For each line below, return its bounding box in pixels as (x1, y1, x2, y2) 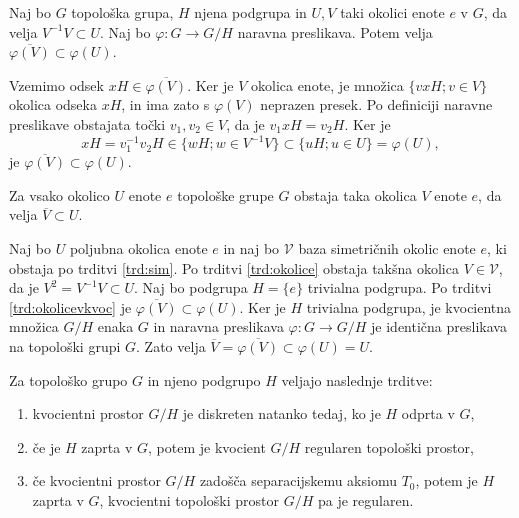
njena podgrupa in (194, 2, 307, 22)
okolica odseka (9, 94, 97, 115)
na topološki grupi (9, 335, 121, 356)
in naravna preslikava (153, 316, 284, 337)
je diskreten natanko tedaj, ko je (182, 403, 381, 424)
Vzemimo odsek (9, 74, 104, 95)
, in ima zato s (121, 94, 210, 115)
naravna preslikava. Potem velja (237, 21, 433, 42)
